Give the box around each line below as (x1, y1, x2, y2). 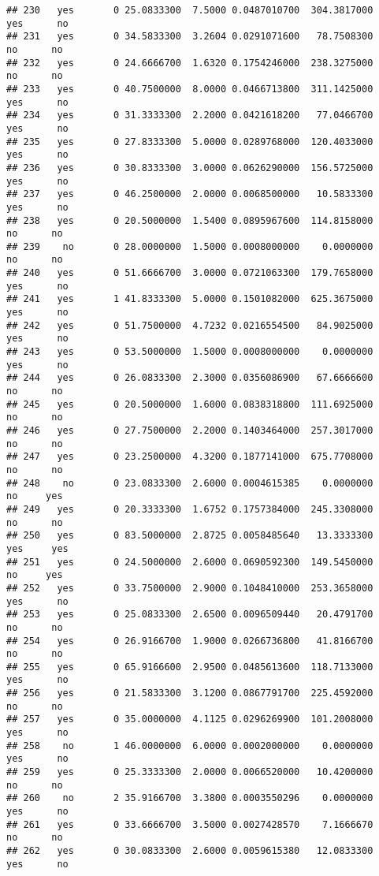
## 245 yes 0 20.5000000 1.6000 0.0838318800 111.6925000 (6, 398, 373, 410)
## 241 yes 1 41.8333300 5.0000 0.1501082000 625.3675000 (6, 293, 373, 305)
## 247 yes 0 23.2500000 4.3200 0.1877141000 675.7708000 (6, 451, 373, 463)
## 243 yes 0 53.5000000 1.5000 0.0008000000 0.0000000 (6, 346, 373, 358)
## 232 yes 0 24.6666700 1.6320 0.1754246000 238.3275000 (6, 57, 373, 69)
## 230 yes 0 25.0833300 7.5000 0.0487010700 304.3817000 (6, 5, 373, 16)
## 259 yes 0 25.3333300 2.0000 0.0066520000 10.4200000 (6, 766, 373, 778)
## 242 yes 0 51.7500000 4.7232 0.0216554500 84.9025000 (6, 319, 373, 331)
